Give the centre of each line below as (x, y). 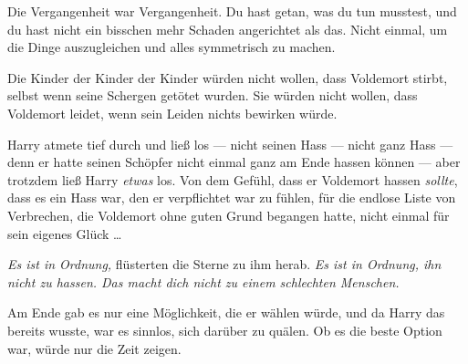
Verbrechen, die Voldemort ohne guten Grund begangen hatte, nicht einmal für (229, 215)
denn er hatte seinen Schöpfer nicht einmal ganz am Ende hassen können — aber (234, 162)
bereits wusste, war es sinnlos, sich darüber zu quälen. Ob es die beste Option (225, 330)
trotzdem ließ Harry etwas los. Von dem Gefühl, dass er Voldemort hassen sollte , (233, 179)
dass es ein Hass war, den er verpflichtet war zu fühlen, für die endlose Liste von (232, 198)
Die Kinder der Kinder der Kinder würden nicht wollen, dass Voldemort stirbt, (228, 77)
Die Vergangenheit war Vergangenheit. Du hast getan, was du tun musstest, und (232, 11)
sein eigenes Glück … (65, 233)
